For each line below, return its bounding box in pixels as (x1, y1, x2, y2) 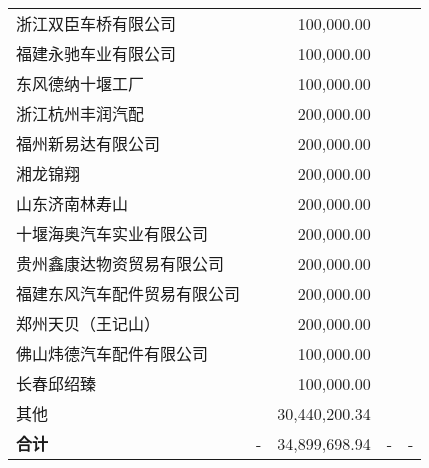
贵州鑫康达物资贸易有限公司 (16, 252, 225, 275)
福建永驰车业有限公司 (16, 42, 177, 65)
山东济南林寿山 (16, 192, 129, 215)
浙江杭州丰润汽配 (16, 102, 145, 125)
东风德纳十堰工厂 (16, 72, 145, 95)
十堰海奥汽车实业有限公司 (16, 222, 209, 245)
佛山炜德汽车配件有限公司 (16, 342, 209, 365)
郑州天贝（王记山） (16, 312, 161, 335)
